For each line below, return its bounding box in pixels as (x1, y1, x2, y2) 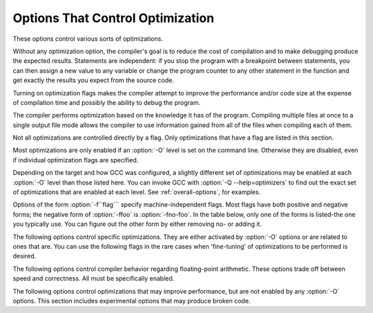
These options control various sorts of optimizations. (12, 35, 164, 43)
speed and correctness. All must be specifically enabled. (12, 274, 175, 283)
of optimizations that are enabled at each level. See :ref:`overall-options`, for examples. (12, 188, 261, 196)
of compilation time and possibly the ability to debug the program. (12, 98, 200, 106)
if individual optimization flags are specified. (12, 155, 139, 164)
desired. (12, 252, 37, 260)
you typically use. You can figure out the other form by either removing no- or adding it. (12, 220, 262, 228)
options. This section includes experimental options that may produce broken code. (12, 296, 251, 305)
